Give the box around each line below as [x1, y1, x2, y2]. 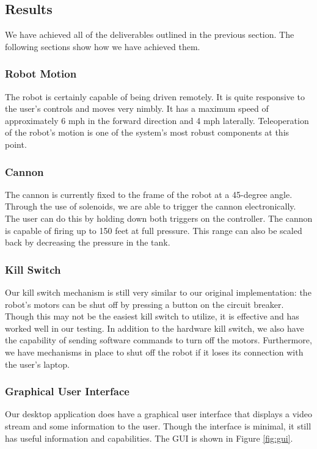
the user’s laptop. [5, 357, 70, 370]
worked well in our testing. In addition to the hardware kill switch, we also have [5, 321, 304, 334]
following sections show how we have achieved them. [5, 40, 200, 53]
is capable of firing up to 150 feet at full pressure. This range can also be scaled [5, 224, 302, 236]
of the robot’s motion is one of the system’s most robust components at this [5, 126, 290, 139]
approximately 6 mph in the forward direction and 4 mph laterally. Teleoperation [5, 114, 309, 126]
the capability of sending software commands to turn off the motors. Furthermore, [5, 334, 312, 346]
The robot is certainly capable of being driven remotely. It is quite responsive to [5, 90, 305, 103]
